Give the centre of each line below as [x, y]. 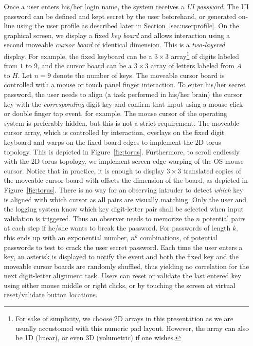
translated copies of [212, 170]
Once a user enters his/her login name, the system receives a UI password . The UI [126, 6]
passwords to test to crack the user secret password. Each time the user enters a [123, 247]
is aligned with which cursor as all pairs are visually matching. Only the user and [125, 199]
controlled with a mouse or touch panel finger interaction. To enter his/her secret [125, 85]
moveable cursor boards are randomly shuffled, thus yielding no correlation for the [126, 266]
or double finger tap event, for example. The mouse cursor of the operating [116, 113]
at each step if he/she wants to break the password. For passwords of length [117, 228]
